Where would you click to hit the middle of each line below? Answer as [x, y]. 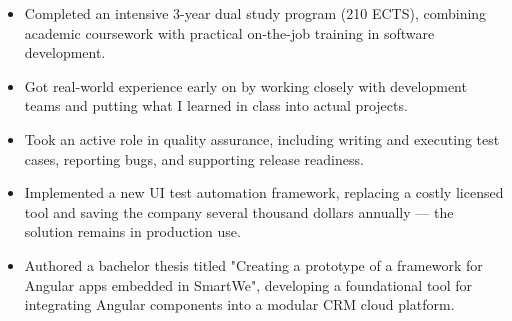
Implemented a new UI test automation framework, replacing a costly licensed [264, 192]
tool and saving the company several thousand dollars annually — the [239, 211]
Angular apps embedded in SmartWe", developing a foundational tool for [248, 284]
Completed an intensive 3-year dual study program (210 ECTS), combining [255, 13]
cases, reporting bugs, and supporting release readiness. [194, 158]
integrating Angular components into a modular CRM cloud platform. [239, 304]
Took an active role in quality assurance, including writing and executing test [262, 138]
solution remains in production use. [132, 231]
